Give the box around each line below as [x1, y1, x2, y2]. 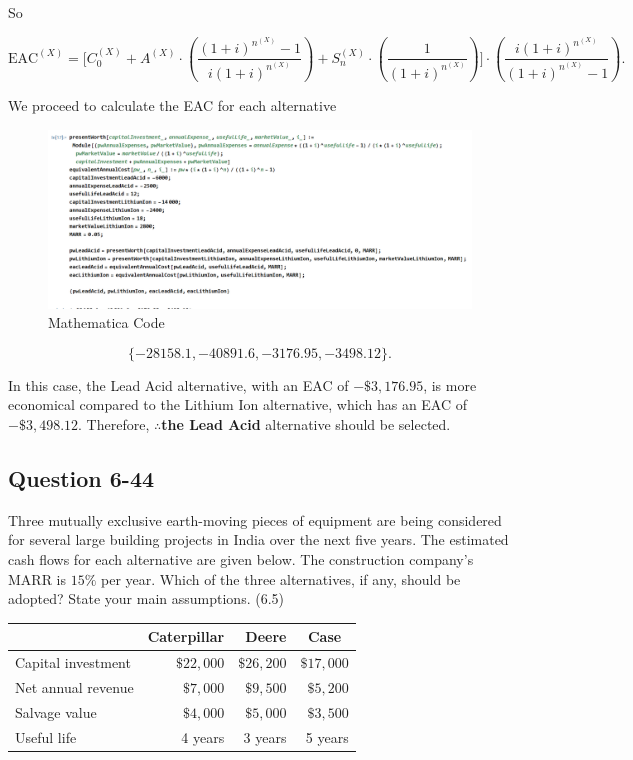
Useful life [15, 726, 77, 747]
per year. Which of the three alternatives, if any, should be [101, 568, 461, 589]
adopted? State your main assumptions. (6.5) [8, 588, 285, 609]
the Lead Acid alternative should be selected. [161, 414, 451, 435]
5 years [305, 726, 349, 747]
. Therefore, [78, 414, 150, 435]
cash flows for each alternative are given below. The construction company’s [8, 549, 474, 570]
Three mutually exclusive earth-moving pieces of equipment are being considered [8, 509, 502, 530]
